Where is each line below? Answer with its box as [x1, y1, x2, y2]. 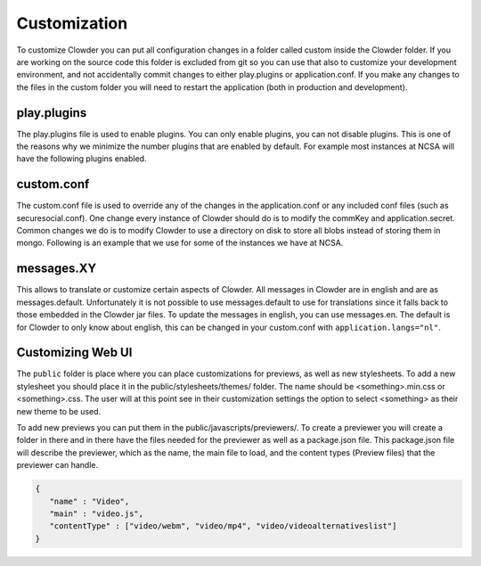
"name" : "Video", [49, 496, 130, 506]
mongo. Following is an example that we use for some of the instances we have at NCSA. [16, 237, 344, 249]
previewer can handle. [16, 460, 99, 471]
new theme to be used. [16, 406, 102, 416]
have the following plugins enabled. [16, 153, 147, 164]
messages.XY [16, 261, 97, 276]
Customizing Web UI [16, 345, 133, 360]
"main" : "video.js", [49, 508, 144, 519]
